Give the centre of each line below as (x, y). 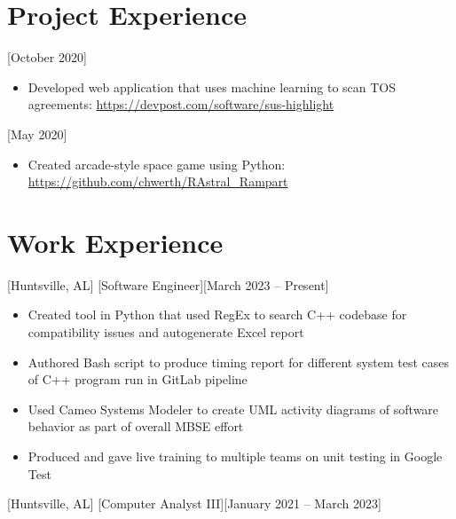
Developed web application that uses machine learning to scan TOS (212, 86)
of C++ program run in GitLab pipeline (138, 379)
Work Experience (115, 242)
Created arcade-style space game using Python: (157, 164)
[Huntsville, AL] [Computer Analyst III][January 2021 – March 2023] (194, 503)
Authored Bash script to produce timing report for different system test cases (239, 362)
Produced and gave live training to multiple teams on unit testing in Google (235, 456)
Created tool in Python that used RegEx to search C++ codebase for (217, 315)
